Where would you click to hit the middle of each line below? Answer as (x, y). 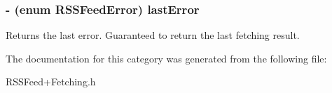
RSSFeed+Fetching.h (51, 82)
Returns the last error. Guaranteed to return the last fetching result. (153, 35)
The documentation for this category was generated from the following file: (166, 58)
